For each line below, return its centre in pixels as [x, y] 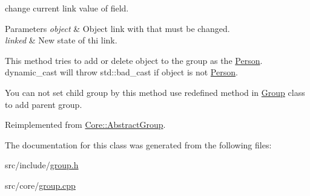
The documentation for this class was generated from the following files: [138, 144]
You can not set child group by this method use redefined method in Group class [155, 92]
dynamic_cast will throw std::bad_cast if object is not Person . [121, 72]
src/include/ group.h [42, 165]
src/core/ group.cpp [40, 185]
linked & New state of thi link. [61, 40]
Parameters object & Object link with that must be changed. [117, 28]
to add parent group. [44, 104]
